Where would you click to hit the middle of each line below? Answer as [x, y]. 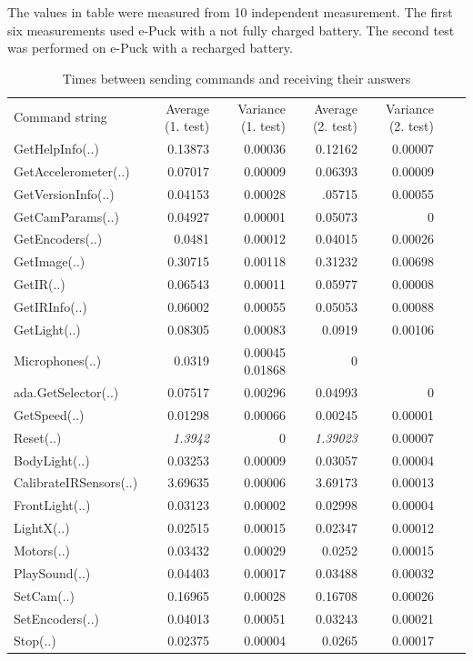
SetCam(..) [44, 595]
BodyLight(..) [52, 460]
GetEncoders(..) [58, 239]
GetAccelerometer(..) [72, 170]
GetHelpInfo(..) [56, 149]
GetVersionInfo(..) [64, 193]
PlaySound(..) [52, 572]
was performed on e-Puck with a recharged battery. [150, 48]
